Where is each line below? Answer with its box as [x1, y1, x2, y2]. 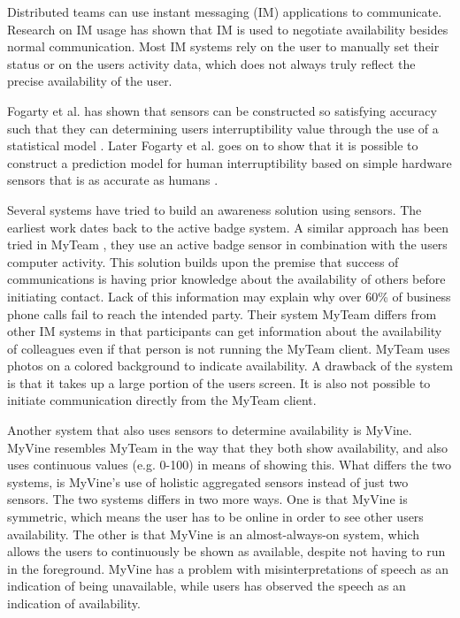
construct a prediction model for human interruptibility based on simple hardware [7, 153, 452, 172]
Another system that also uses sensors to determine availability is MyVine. [7, 421, 412, 439]
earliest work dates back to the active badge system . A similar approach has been [7, 217, 449, 236]
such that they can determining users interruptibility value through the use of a [7, 118, 439, 137]
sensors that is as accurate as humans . [7, 171, 218, 189]
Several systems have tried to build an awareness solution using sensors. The [7, 200, 422, 218]
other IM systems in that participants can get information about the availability [7, 322, 442, 340]
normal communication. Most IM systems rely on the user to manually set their [7, 37, 440, 56]
